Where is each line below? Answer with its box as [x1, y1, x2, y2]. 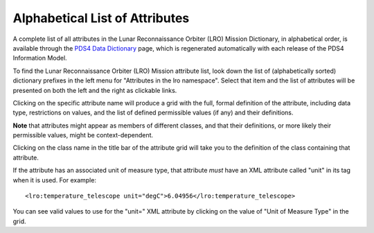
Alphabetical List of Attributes [12, 10, 190, 26]
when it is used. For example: [12, 175, 97, 184]
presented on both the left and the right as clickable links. [12, 86, 177, 94]
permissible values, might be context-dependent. [12, 131, 154, 139]
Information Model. [12, 54, 67, 62]
